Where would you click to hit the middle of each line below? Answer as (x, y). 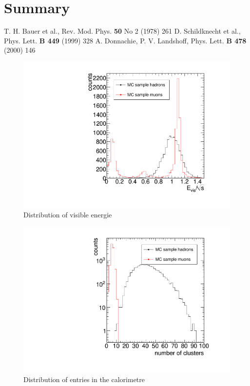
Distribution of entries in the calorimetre (84, 379)
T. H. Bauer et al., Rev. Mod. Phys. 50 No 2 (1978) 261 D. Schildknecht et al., (122, 31)
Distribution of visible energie (68, 215)
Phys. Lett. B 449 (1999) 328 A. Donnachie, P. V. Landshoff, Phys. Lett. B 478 (125, 40)
